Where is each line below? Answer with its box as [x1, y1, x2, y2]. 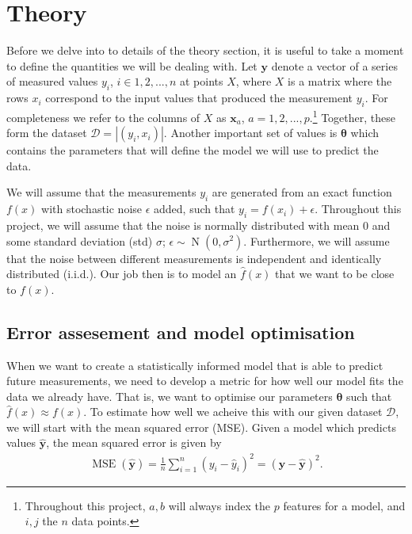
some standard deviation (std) [6, 232, 153, 249]
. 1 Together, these [309, 106, 396, 125]
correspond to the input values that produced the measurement [45, 90, 353, 106]
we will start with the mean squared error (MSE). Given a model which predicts [6, 418, 396, 435]
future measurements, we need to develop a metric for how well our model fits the [6, 372, 403, 389]
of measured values [6, 73, 98, 90]
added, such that [154, 200, 235, 217]
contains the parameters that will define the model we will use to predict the [6, 142, 379, 158]
